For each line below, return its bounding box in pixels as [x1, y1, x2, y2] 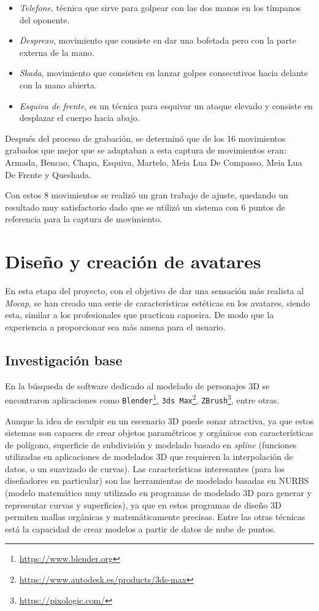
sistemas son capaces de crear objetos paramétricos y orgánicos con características [5, 426, 313, 439]
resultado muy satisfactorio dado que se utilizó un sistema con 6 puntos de [5, 200, 285, 213]
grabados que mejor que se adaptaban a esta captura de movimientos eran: [5, 144, 286, 157]
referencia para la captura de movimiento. [5, 212, 163, 225]
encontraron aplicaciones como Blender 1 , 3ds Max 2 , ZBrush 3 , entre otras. [5, 392, 280, 406]
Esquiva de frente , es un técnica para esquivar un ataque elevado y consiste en [19, 99, 313, 112]
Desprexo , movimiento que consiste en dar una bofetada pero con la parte [19, 34, 296, 47]
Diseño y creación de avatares [5, 249, 261, 274]
